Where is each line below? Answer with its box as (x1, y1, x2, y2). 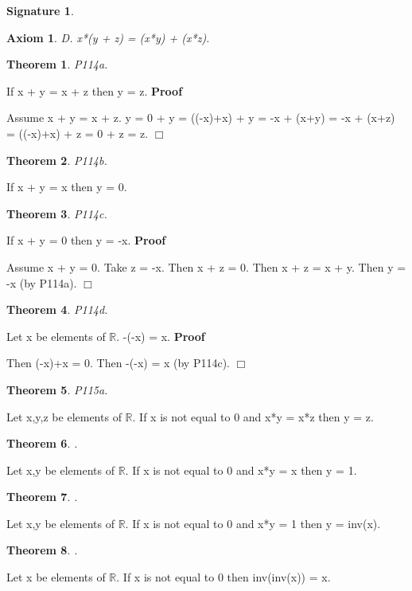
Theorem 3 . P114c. (6, 205, 107, 221)
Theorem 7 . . (6, 488, 78, 505)
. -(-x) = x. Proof (116, 327, 205, 344)
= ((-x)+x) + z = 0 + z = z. (6, 124, 149, 141)
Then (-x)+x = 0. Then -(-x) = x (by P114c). (6, 354, 230, 371)
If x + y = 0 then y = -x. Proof (6, 232, 166, 249)
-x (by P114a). (6, 274, 77, 291)
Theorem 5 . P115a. (6, 381, 108, 397)
